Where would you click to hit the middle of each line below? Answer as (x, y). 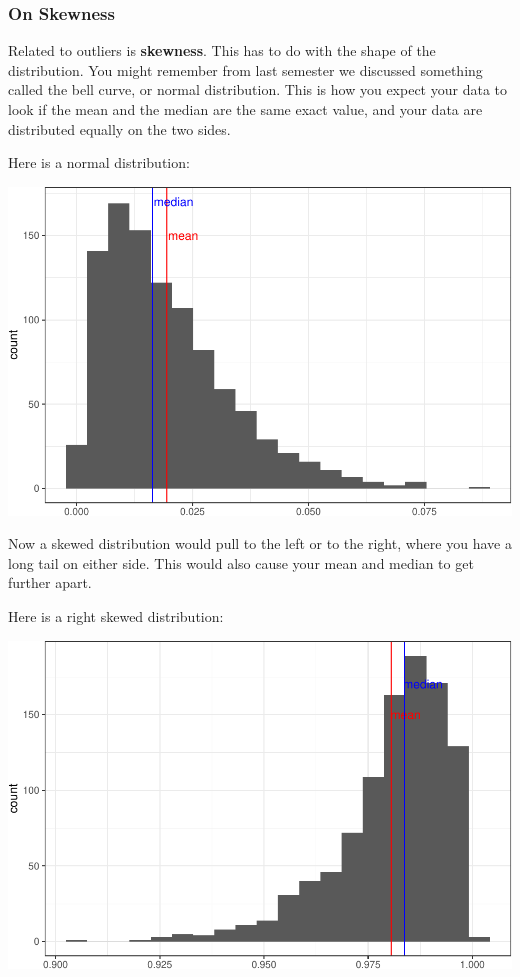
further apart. (50, 582)
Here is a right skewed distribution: (116, 615)
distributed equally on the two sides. (119, 128)
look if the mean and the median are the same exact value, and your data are (245, 109)
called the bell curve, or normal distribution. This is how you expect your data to (257, 89)
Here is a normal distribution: (99, 162)
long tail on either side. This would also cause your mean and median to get (241, 562)
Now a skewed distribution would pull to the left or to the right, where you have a (260, 543)
